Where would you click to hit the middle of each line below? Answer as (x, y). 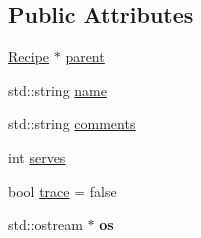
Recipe (29, 56)
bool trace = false (62, 190)
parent (85, 56)
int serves (37, 156)
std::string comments (72, 123)
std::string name (57, 89)
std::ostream (45, 224)
